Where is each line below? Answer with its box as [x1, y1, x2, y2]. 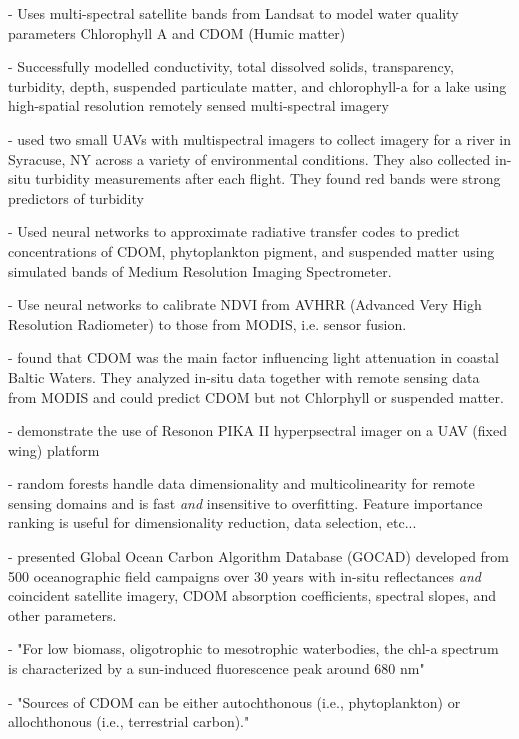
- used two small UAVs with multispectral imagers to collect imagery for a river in [8, 128, 512, 149]
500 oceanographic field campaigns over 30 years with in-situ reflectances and [8, 565, 481, 586]
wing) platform [8, 439, 100, 460]
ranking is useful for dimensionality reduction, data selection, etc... [8, 512, 417, 533]
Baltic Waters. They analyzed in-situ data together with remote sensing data [8, 366, 480, 387]
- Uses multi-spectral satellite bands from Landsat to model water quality [8, 3, 459, 23]
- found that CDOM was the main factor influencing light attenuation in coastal [8, 347, 499, 368]
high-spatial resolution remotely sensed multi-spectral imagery [8, 95, 389, 116]
